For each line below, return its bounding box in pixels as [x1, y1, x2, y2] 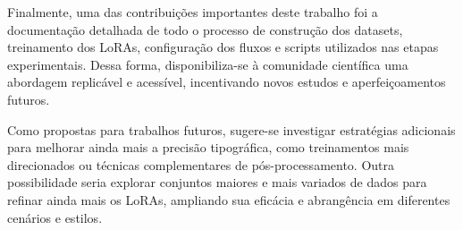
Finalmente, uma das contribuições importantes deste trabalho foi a [7, 3, 378, 21]
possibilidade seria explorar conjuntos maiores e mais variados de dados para [7, 173, 427, 192]
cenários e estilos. [7, 208, 103, 226]
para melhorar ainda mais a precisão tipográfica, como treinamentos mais [7, 138, 409, 157]
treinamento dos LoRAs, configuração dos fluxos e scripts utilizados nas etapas [7, 38, 439, 56]
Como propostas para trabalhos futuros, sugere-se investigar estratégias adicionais [7, 120, 456, 139]
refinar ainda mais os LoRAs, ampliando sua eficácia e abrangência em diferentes [7, 190, 450, 209]
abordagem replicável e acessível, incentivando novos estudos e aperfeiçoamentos [7, 72, 446, 91]
